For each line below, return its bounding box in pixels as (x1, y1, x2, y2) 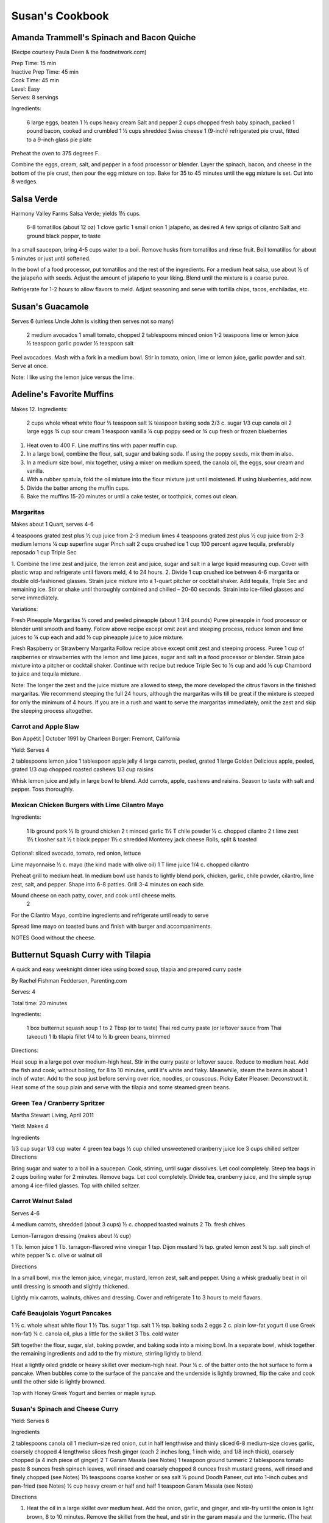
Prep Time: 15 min (11, 60, 57, 67)
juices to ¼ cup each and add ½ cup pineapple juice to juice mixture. (11, 634, 184, 641)
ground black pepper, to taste (26, 232, 101, 239)
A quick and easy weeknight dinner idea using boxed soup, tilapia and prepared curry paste (11, 966, 242, 973)
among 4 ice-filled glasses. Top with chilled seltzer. (11, 1182, 140, 1189)
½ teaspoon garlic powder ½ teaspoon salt (26, 340, 134, 347)
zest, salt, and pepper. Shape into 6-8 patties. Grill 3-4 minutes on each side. (11, 880, 205, 888)
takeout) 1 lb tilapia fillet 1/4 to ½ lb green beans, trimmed (26, 1033, 171, 1040)
